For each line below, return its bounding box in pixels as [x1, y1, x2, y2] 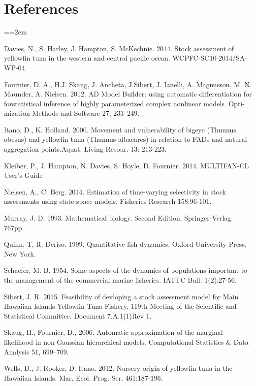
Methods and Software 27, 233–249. [32, 108, 140, 118]
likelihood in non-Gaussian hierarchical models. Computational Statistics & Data [4, 336, 249, 347]
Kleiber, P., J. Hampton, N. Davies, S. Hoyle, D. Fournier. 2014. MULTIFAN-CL [4, 160, 249, 170]
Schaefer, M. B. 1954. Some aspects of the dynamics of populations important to [4, 265, 248, 275]
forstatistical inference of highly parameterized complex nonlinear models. [4, 98, 226, 108]
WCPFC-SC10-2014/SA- [172, 53, 248, 63]
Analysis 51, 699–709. [4, 346, 69, 356]
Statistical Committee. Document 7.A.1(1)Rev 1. [4, 310, 152, 321]
